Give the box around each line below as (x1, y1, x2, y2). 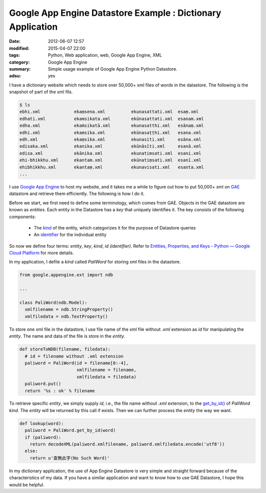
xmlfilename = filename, (76, 367, 136, 373)
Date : (9, 38, 21, 44)
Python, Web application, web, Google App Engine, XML (48, 52, 162, 58)
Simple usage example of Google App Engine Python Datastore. (48, 66, 177, 72)
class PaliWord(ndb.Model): (19, 300, 87, 305)
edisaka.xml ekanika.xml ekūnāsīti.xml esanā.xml (19, 144, 201, 149)
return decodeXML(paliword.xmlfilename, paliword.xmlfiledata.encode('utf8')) (30, 442, 225, 447)
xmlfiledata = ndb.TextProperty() (25, 313, 108, 319)
